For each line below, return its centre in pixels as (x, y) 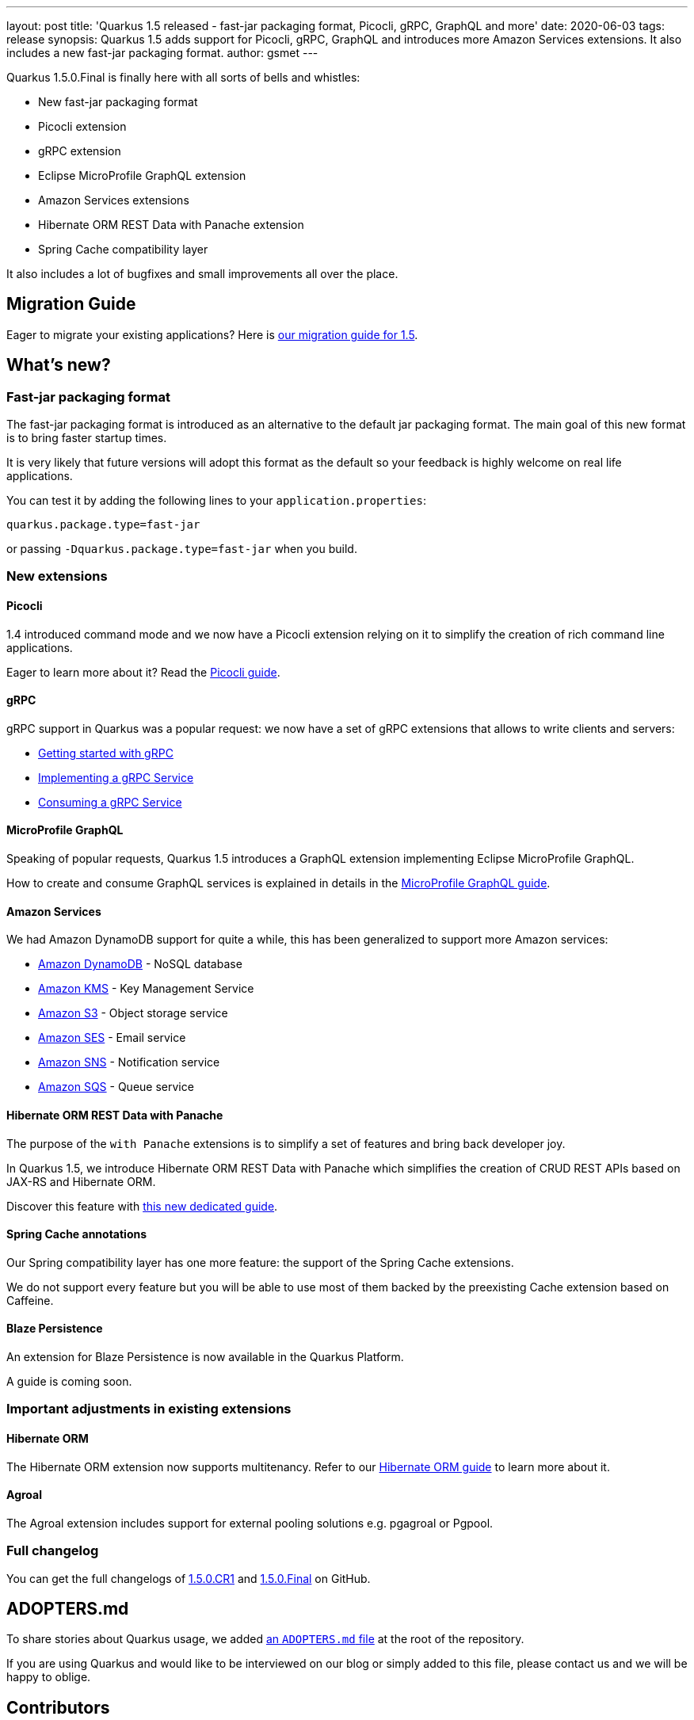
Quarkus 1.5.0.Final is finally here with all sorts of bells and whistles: (183, 77)
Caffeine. (30, 1300)
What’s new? (59, 365)
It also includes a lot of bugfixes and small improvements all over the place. (202, 274)
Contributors (58, 1707)
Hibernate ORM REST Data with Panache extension (171, 225)
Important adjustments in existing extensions (149, 1409)
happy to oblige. (49, 1677)
